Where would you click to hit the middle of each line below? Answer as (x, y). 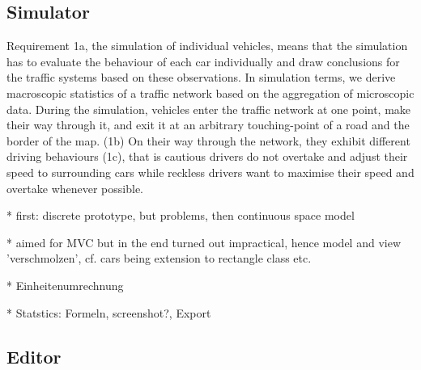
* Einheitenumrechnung (65, 285)
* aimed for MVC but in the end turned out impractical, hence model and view (204, 242)
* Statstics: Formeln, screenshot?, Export (109, 312)
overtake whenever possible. (75, 188)
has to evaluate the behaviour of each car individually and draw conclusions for (203, 61)
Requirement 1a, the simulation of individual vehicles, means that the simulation (207, 46)
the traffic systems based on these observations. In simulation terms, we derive (201, 77)
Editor (34, 356)
